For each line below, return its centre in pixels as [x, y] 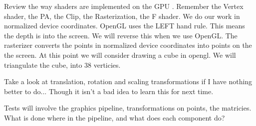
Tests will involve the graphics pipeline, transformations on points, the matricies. [128, 108]
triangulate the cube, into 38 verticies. [62, 64]
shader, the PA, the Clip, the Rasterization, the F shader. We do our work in [122, 16]
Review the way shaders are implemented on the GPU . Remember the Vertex [124, 6]
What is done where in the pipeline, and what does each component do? [115, 117]
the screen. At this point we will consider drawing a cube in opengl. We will [120, 55]
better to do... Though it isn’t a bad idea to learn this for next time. [109, 91]
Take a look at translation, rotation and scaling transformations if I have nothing [128, 81]
